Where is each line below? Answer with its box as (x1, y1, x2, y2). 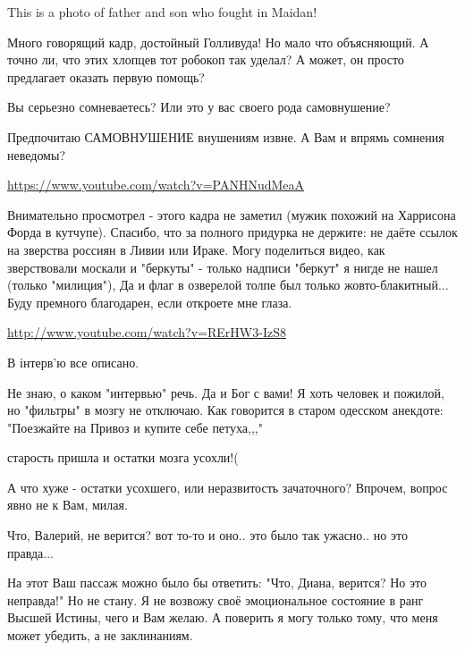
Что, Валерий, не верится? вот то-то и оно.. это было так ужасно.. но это (7, 526, 408, 544)
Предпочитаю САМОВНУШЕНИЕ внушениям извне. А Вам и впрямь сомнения (7, 127, 444, 146)
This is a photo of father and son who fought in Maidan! (7, 3, 317, 21)
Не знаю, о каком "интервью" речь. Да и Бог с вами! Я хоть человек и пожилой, (7, 383, 444, 401)
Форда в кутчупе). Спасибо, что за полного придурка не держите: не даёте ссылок (7, 223, 458, 241)
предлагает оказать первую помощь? (7, 67, 205, 86)
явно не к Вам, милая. (7, 495, 128, 514)
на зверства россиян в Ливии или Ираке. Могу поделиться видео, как (7, 240, 385, 258)
